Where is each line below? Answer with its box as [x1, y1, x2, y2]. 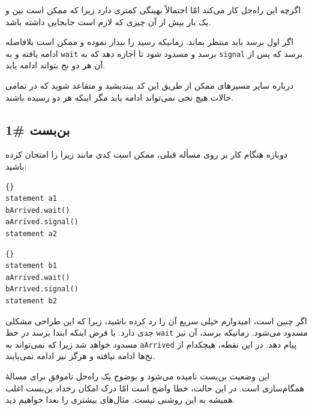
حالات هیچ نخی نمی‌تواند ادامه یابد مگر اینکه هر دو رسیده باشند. [5, 91, 234, 103]
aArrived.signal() [5, 218, 79, 227]
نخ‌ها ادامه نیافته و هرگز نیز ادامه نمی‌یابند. [5, 349, 155, 362]
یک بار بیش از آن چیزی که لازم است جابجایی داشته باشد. [5, 15, 211, 28]
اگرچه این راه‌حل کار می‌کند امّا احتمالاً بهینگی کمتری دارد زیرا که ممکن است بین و [5, 4, 301, 16]
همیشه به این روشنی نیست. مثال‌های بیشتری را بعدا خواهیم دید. [5, 393, 235, 406]
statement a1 [5, 194, 57, 203]
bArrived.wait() [5, 206, 70, 215]
